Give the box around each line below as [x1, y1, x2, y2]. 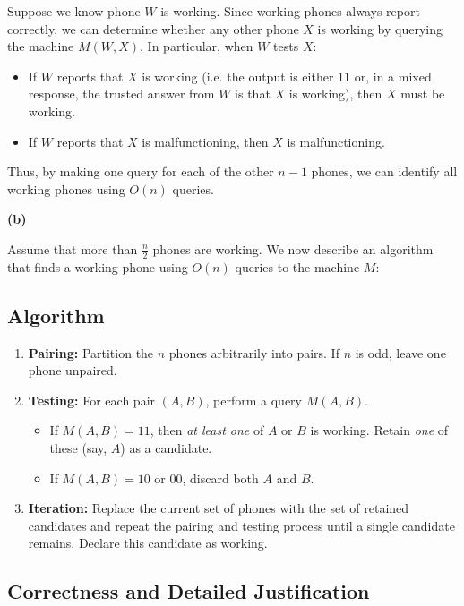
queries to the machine [235, 257, 360, 276]
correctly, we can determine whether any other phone [7, 19, 299, 38]
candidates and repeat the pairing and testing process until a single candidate [28, 516, 455, 534]
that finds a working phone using [7, 257, 188, 276]
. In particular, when [140, 37, 253, 55]
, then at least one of [150, 421, 264, 440]
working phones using [7, 179, 125, 198]
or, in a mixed [354, 66, 432, 85]
